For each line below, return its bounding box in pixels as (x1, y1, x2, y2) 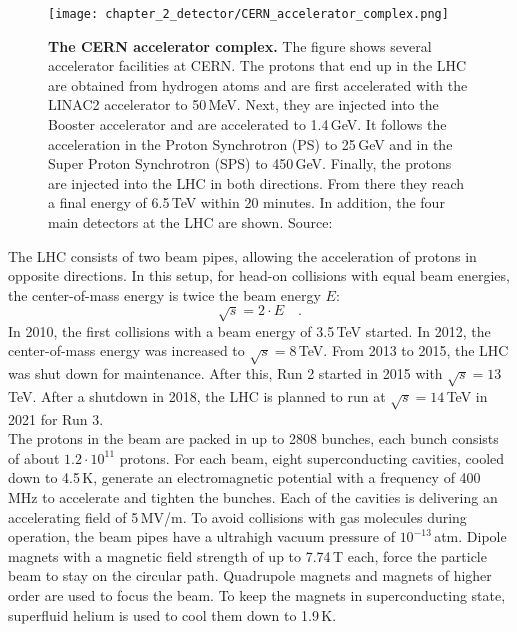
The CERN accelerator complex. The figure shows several (48, 35, 432, 56)
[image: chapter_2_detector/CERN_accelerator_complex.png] (48, 7, 449, 21)
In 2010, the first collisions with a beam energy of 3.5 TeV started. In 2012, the (8, 320, 491, 341)
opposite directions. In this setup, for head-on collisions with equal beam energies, (8, 265, 510, 286)
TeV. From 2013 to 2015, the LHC (298, 340, 509, 361)
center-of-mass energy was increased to (8, 340, 245, 361)
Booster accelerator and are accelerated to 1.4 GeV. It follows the (48, 114, 447, 135)
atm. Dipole (434, 526, 507, 547)
